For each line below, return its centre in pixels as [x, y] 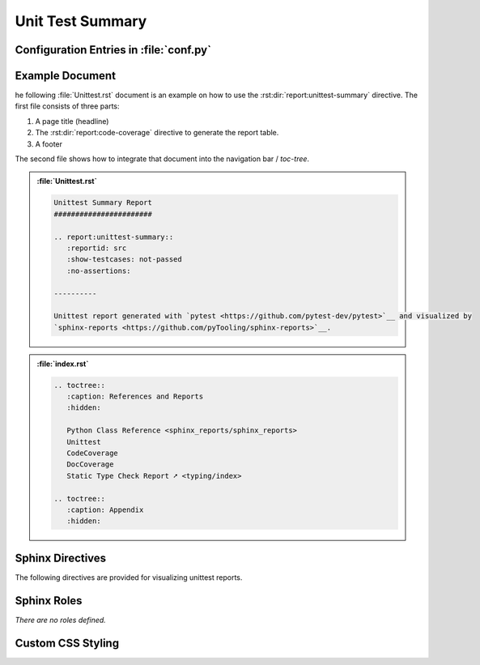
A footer [49, 144]
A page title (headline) [72, 121]
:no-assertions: [98, 271]
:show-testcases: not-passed [124, 260]
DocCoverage [90, 465]
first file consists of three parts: [68, 106]
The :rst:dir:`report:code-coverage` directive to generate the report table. [157, 133]
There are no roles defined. [61, 620]
